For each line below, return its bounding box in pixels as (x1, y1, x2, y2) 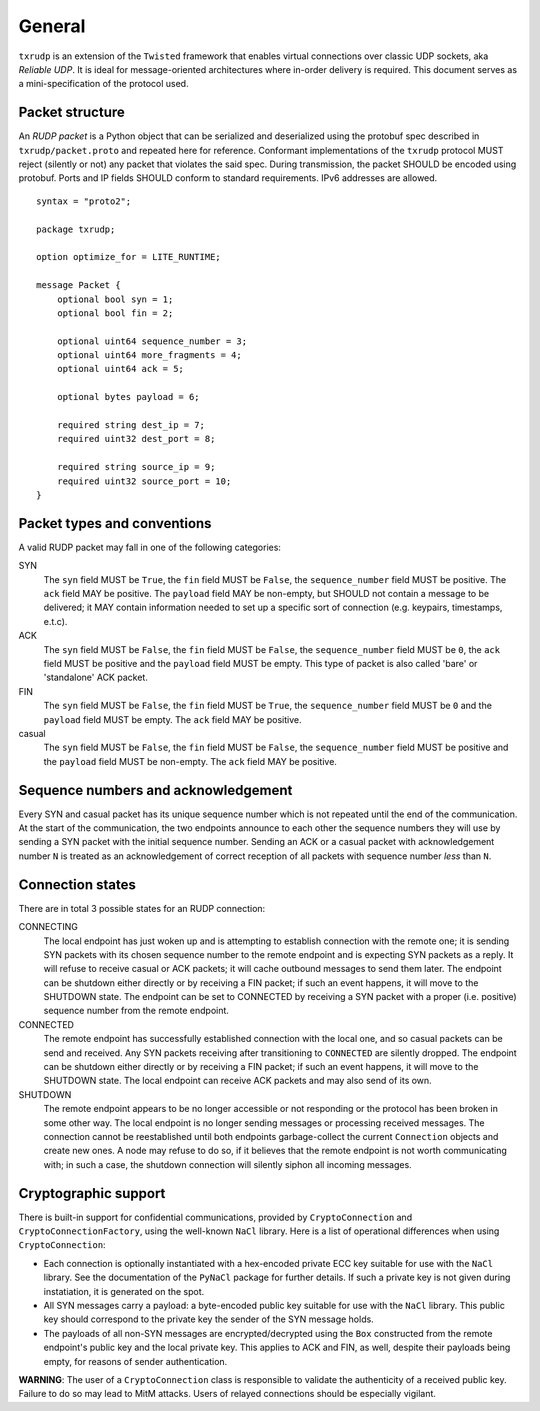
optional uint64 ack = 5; (56, 363, 185, 375)
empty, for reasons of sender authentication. (43, 1355, 228, 1367)
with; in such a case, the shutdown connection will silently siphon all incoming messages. (43, 1158, 412, 1170)
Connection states (18, 876, 137, 893)
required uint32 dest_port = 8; (56, 433, 216, 445)
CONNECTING (18, 921, 79, 933)
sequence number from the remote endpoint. (43, 1005, 230, 1017)
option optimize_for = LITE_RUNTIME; (36, 251, 222, 263)
